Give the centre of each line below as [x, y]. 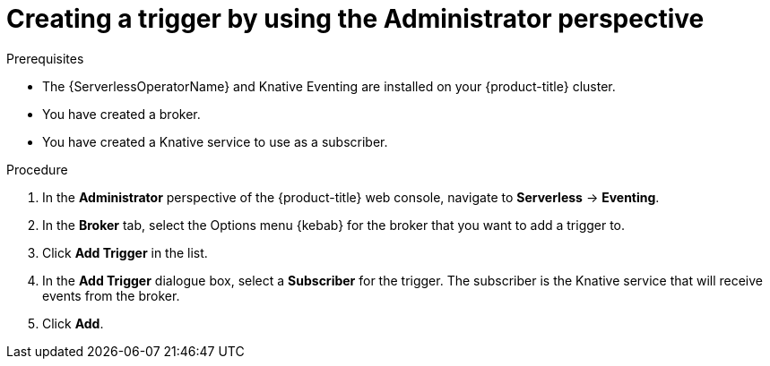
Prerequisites [45, 58]
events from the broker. [111, 295]
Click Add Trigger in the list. [125, 252]
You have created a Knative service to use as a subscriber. [215, 141]
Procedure [37, 169]
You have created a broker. [121, 114]
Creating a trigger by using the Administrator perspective [355, 19]
